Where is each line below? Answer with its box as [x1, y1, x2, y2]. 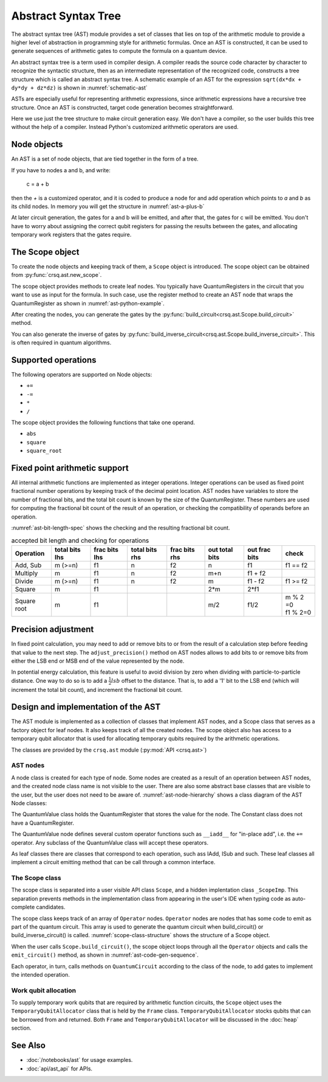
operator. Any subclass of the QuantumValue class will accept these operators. [11, 839, 209, 846]
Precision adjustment [11, 624, 94, 635]
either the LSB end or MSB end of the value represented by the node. [11, 657, 185, 665]
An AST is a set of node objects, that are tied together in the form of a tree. [11, 155, 199, 162]
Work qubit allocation [11, 986, 76, 994]
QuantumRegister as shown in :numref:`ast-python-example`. [11, 299, 165, 307]
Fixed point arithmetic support [11, 462, 129, 473]
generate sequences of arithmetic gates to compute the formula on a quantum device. [11, 47, 227, 55]
